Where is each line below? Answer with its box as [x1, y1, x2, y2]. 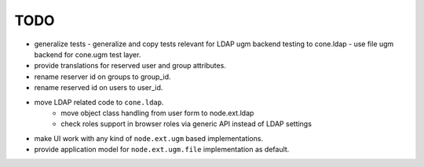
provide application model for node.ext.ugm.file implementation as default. [34, 145, 290, 154]
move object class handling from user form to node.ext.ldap [60, 108, 254, 118]
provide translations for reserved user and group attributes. [34, 61, 227, 71]
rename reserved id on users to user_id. [34, 83, 163, 93]
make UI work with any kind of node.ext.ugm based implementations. [34, 133, 263, 143]
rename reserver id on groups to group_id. [34, 71, 172, 82]
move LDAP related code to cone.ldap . [34, 97, 164, 107]
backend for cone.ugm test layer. [34, 49, 141, 59]
